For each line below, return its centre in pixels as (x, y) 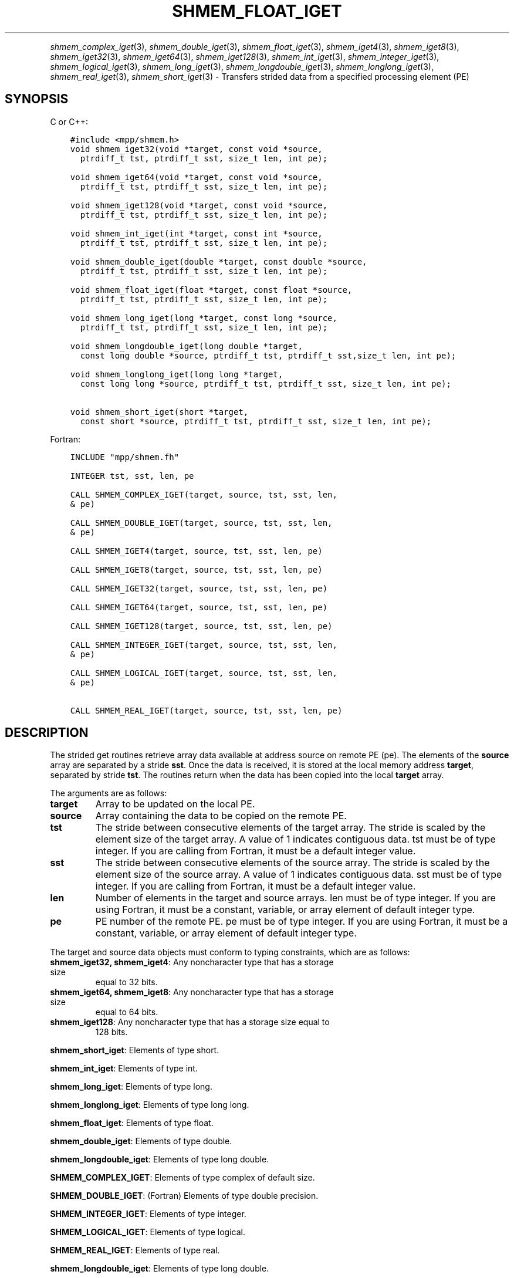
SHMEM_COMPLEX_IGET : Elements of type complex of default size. (182, 1178)
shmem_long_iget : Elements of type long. (131, 1087)
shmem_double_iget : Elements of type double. (141, 1141)
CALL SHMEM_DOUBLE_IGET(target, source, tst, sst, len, (201, 523)
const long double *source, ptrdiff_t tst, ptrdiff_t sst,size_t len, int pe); (268, 355)
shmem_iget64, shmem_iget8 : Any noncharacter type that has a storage (192, 992)
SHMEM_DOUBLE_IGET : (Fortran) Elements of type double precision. (184, 1196)
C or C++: (69, 121)
